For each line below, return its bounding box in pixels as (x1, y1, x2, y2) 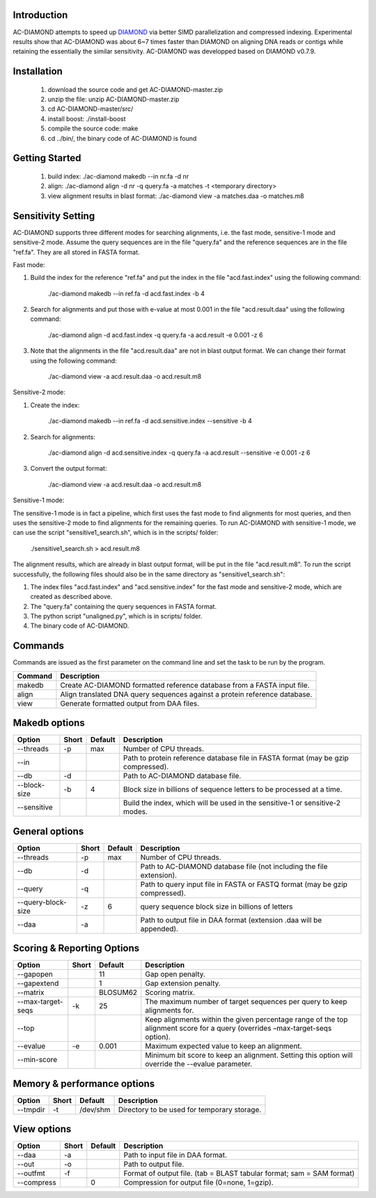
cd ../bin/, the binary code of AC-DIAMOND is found (47, 134, 197, 142)
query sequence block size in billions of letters (140, 902, 293, 911)
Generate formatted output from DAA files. (60, 698, 200, 708)
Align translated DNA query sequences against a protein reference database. (60, 689, 313, 699)
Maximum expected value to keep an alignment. (145, 1041, 302, 1051)
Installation (13, 66, 63, 77)
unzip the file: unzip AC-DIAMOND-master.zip (47, 95, 180, 104)
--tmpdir (17, 1105, 45, 1114)
